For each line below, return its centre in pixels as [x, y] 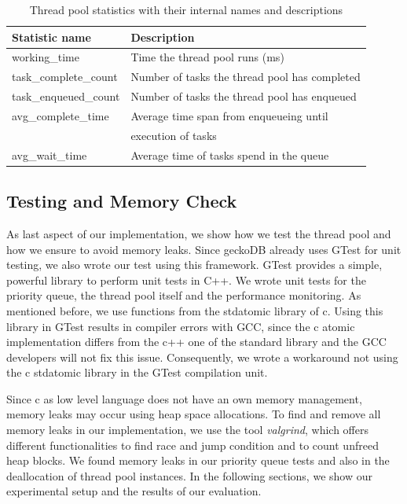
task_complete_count [65, 77]
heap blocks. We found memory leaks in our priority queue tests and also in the [198, 460]
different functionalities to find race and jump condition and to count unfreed [192, 445]
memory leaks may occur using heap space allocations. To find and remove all [194, 414]
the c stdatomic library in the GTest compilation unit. [137, 372]
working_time [46, 57]
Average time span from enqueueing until [229, 115]
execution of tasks [174, 135]
